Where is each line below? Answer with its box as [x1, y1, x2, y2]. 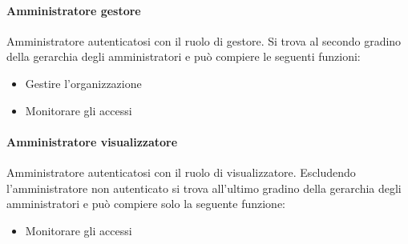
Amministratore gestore [6, 2, 141, 18]
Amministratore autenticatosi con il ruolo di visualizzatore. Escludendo [6, 163, 356, 180]
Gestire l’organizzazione [25, 74, 142, 91]
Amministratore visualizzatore [6, 133, 178, 150]
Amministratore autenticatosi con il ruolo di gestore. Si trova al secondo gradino [6, 32, 402, 49]
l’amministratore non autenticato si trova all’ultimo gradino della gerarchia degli [6, 179, 402, 196]
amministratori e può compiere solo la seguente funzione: [6, 195, 285, 212]
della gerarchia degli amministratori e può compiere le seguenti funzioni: [6, 48, 361, 65]
